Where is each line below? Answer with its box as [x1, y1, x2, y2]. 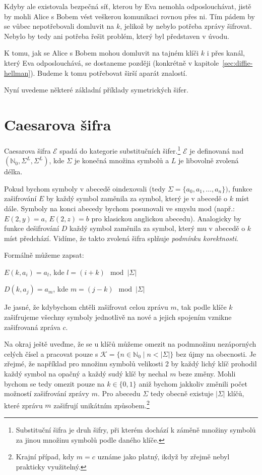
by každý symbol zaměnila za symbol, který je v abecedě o [46, 193, 228, 204]
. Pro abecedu [97, 388, 141, 399]
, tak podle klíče [176, 302, 227, 312]
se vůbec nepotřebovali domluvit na [4, 21, 114, 31]
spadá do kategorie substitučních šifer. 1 [59, 144, 181, 156]
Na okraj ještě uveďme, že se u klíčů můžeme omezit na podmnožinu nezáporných [4, 339, 256, 349]
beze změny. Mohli [178, 368, 236, 379]
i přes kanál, [207, 47, 245, 58]
